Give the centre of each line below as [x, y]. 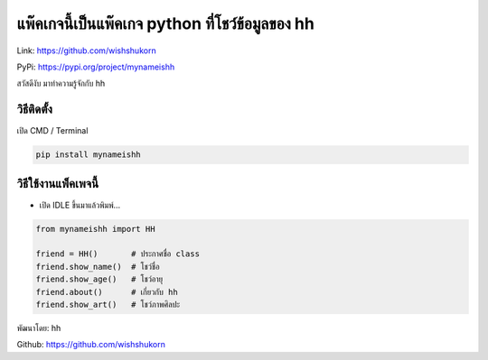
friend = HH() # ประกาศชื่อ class [118, 254]
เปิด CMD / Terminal [52, 131]
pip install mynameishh [89, 155]
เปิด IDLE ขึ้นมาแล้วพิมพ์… [80, 205]
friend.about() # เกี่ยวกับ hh [107, 292]
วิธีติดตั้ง [35, 110]
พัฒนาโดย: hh [39, 328]
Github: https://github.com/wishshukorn [91, 345]
